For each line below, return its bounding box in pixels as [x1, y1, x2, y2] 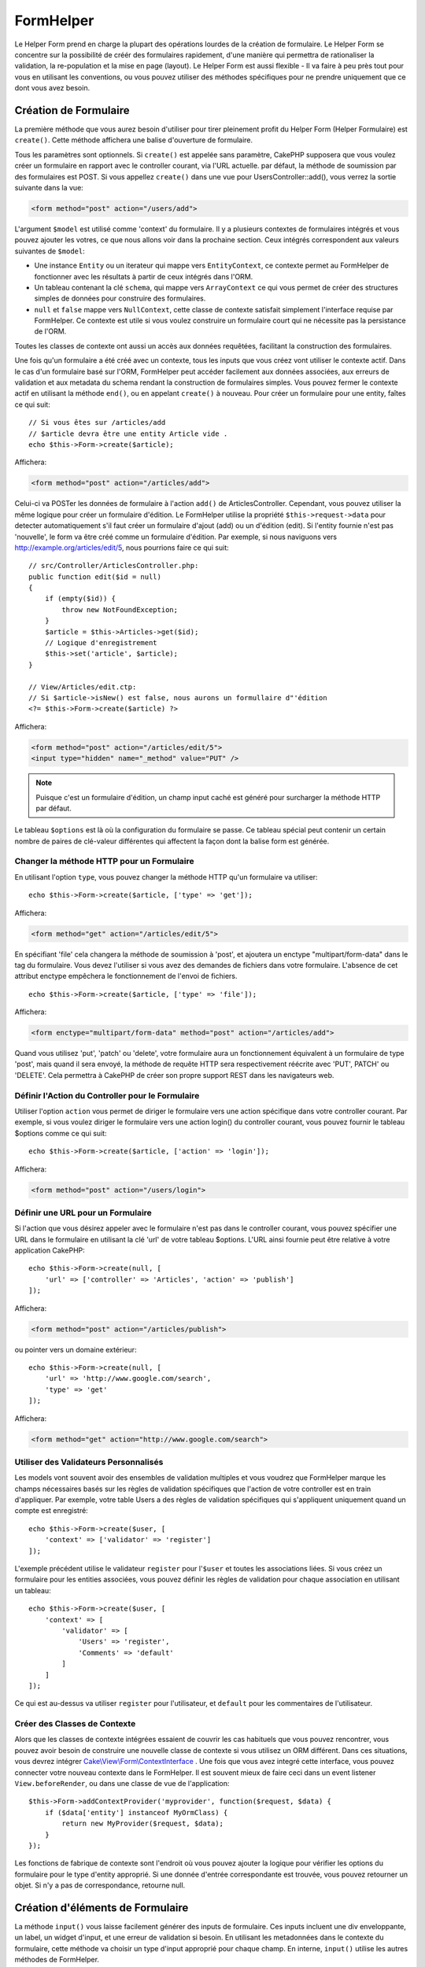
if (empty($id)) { [44, 594, 116, 603]
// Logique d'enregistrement [44, 638, 157, 648]
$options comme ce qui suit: [14, 1128, 107, 1138]
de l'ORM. [34, 327, 67, 336]
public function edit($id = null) [28, 572, 161, 581]
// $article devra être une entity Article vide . [28, 429, 228, 438]
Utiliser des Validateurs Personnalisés [14, 1456, 164, 1467]
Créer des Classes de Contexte [14, 1718, 136, 1729]
